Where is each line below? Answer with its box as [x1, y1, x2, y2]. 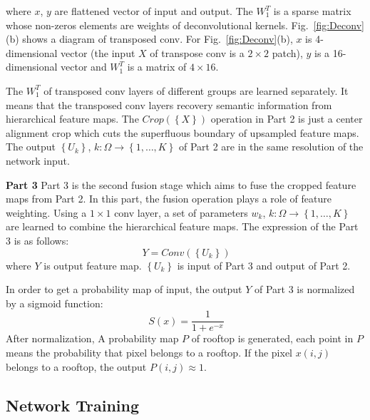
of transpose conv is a [150, 45, 245, 60]
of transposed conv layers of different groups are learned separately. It [43, 83, 349, 98]
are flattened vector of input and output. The [54, 4, 253, 18]
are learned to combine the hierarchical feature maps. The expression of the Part [6, 219, 359, 234]
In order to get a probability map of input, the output [6, 282, 242, 297]
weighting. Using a [6, 205, 87, 220]
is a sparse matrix [273, 4, 351, 18]
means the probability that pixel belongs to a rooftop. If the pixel [6, 344, 292, 359]
